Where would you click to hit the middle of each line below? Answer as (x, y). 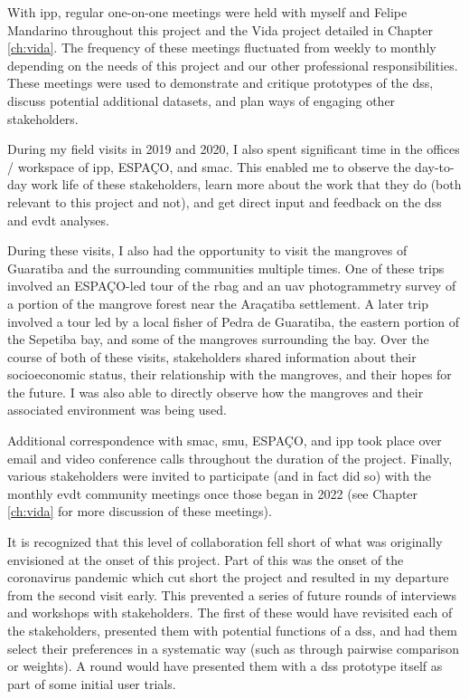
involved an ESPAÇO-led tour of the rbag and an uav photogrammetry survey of (232, 286)
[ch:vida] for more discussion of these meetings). (140, 511)
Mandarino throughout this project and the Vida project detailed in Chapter (220, 29)
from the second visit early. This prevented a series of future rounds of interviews (232, 594)
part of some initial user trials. (92, 683)
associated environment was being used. (117, 410)
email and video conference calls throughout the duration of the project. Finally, (230, 458)
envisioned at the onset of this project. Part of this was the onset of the (206, 559)
